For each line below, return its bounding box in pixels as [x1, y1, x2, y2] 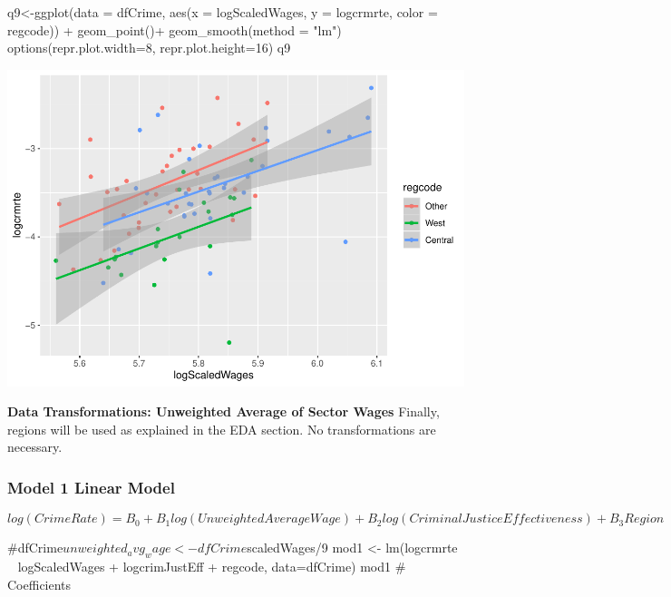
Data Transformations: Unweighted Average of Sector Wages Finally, [7, 402, 440, 421]
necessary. [7, 437, 63, 456]
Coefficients [7, 574, 72, 593]
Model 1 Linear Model [7, 476, 175, 498]
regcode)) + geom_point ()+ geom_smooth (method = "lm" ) [7, 20, 342, 39]
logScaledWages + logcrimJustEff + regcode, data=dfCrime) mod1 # [17, 557, 406, 576]
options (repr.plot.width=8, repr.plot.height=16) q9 [7, 38, 291, 57]
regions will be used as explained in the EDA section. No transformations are [7, 419, 436, 438]
